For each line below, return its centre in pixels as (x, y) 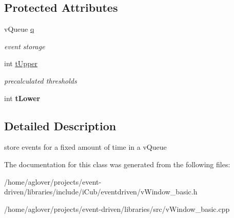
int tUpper (21, 63)
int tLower (22, 98)
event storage (25, 46)
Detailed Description (60, 125)
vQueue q (19, 29)
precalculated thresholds (41, 80)
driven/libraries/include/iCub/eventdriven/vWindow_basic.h (101, 192)
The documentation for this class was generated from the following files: (117, 164)
